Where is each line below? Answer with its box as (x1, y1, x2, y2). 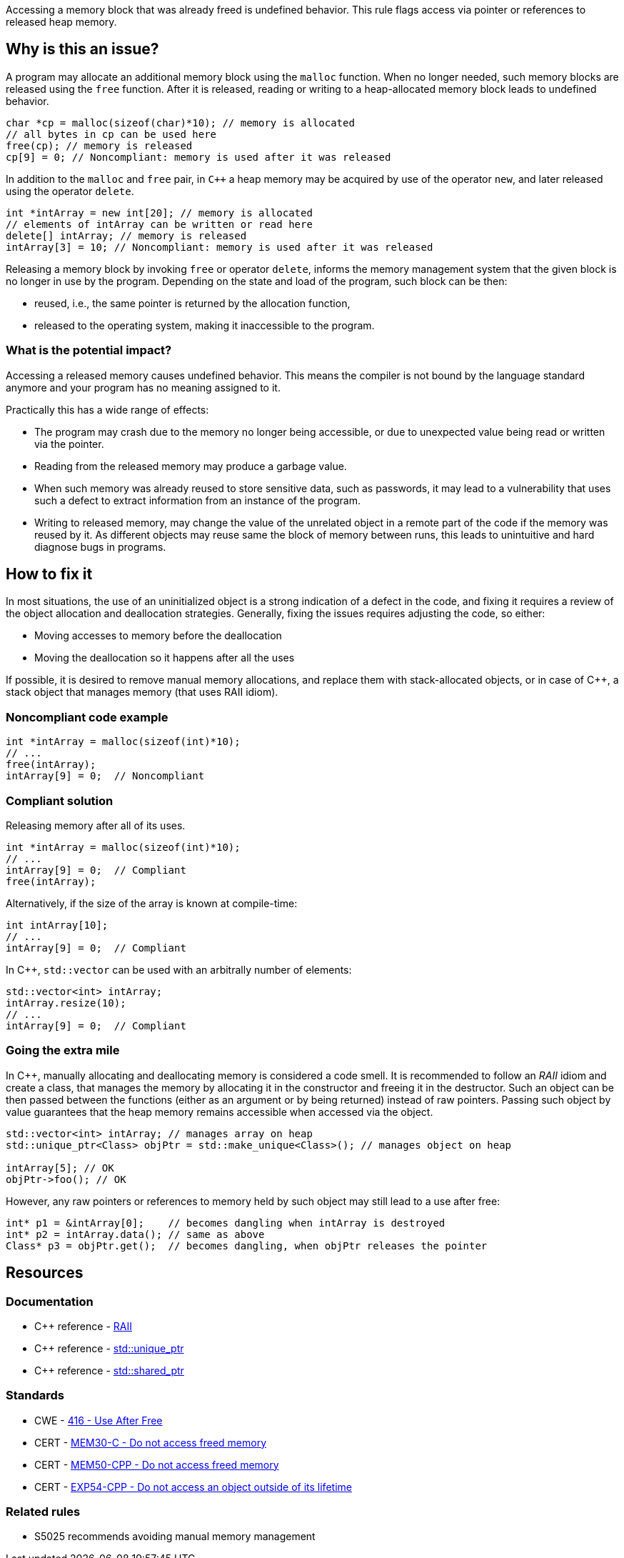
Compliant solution (6, 793, 114, 808)
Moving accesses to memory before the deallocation (34, 629, 282, 642)
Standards (6, 1388, 65, 1403)
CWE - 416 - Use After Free (34, 1414, 163, 1427)
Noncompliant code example (6, 709, 168, 724)
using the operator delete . (6, 184, 134, 197)
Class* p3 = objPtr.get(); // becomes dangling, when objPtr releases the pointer (6, 1239, 488, 1252)
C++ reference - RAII (34, 1319, 132, 1332)
